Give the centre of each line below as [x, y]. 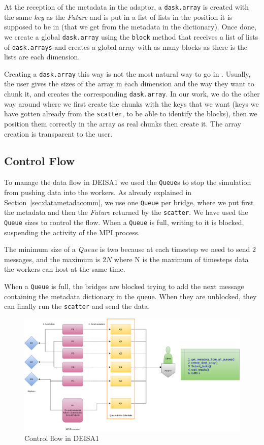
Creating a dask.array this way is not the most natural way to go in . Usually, [127, 73]
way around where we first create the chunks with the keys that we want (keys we [131, 103]
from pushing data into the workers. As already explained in [98, 192]
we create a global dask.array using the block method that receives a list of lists [131, 36]
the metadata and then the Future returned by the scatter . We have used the [126, 212]
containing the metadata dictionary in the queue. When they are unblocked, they [130, 296]
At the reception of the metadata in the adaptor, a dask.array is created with [127, 7]
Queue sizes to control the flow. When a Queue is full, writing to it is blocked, [124, 222]
